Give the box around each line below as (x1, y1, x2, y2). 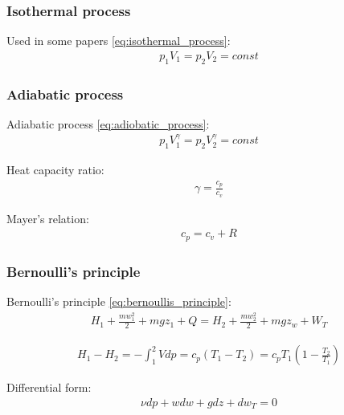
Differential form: (6, 379, 92, 396)
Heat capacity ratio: (6, 161, 104, 178)
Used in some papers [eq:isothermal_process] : (6, 32, 231, 49)
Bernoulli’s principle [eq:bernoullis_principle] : (6, 292, 231, 309)
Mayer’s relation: (6, 210, 89, 226)
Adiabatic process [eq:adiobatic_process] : (6, 115, 210, 132)
